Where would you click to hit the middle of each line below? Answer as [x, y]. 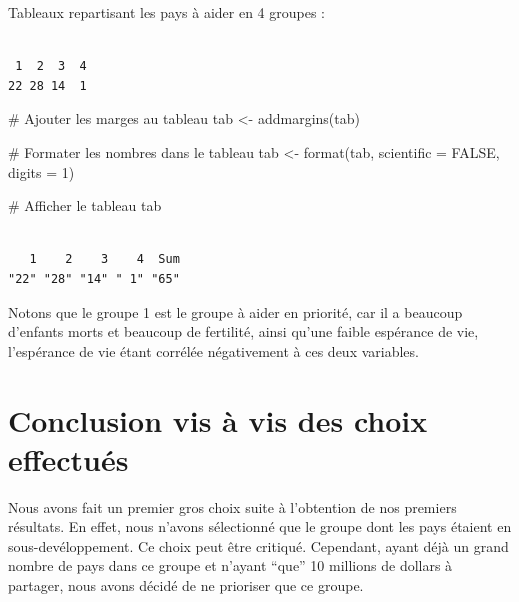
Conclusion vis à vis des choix [218, 419]
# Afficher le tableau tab [85, 205]
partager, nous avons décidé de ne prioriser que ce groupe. [186, 585]
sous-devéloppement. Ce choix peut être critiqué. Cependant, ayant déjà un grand [258, 545]
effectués [68, 458]
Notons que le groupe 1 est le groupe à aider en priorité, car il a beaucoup [235, 311]
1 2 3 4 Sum [104, 259]
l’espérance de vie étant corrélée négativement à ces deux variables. [213, 350]
